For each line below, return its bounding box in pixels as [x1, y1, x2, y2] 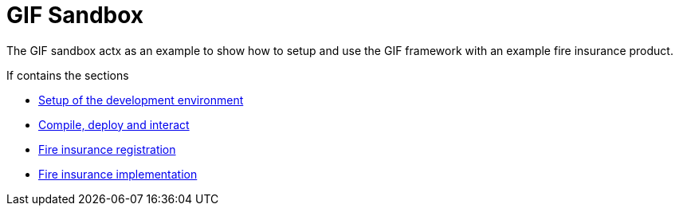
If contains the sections [6, 68, 129, 82]
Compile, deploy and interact [38, 117, 190, 132]
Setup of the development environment [38, 92, 244, 107]
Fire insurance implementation [38, 167, 198, 181]
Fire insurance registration [38, 142, 176, 156]
